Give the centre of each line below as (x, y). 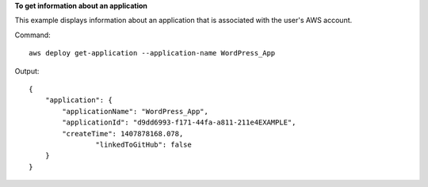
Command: (32, 35)
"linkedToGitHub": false (143, 144)
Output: (27, 71)
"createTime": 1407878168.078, (123, 134)
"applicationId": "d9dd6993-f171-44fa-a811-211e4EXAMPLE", (179, 122)
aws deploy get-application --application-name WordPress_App (152, 53)
